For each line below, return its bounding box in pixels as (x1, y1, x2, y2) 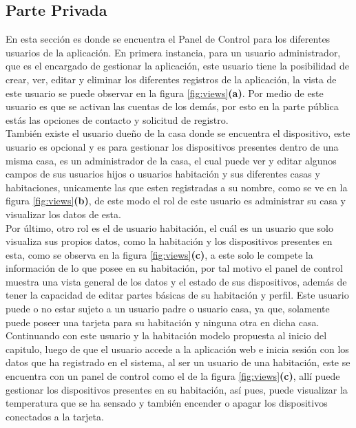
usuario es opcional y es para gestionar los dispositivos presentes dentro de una (6, 139, 339, 153)
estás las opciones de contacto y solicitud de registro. (6, 112, 229, 127)
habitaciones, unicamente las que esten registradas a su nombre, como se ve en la (6, 180, 348, 194)
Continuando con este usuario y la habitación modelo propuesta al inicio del (6, 328, 327, 343)
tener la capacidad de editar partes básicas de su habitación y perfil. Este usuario (6, 288, 349, 302)
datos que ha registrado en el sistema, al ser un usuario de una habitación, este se (6, 355, 350, 370)
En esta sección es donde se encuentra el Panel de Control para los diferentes (6, 32, 331, 46)
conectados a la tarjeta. (6, 409, 104, 423)
